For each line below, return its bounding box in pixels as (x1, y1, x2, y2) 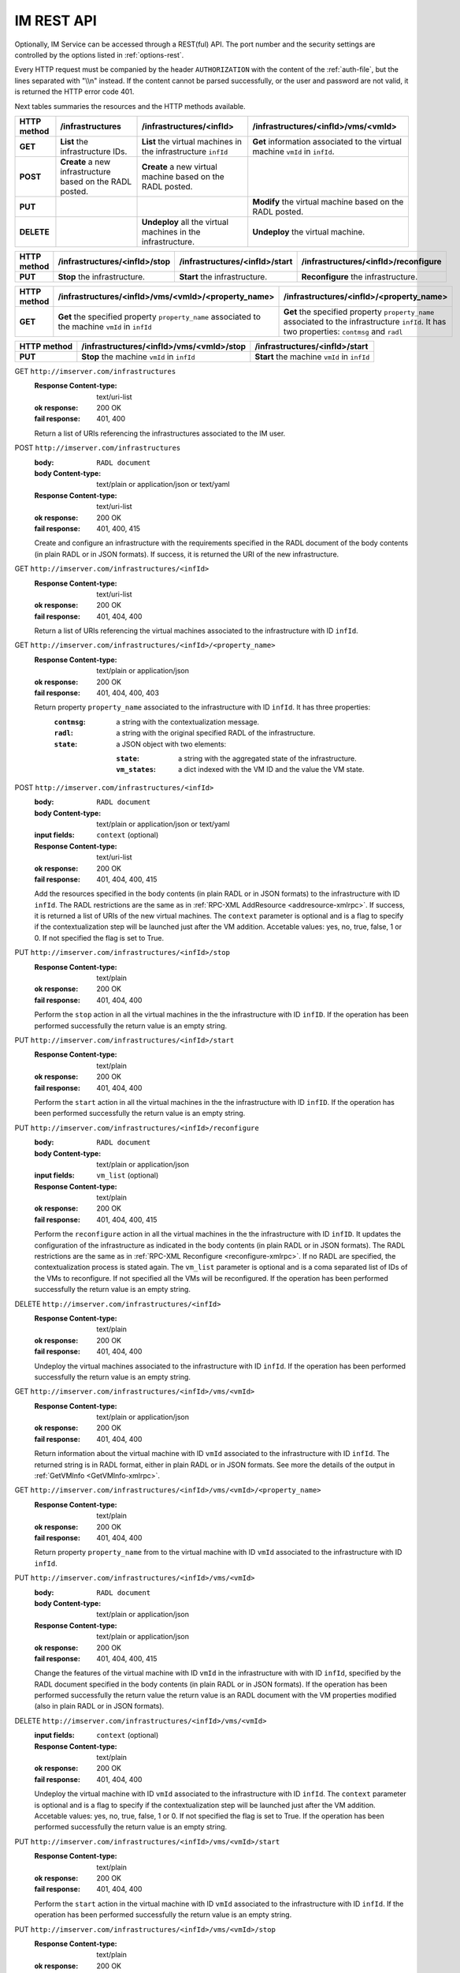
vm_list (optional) (96, 1170, 159, 1180)
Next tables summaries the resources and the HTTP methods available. (14, 101, 246, 110)
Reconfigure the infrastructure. (301, 271, 418, 282)
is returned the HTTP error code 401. (14, 87, 135, 96)
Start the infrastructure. (179, 271, 268, 282)
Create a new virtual (142, 161, 218, 172)
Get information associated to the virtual (252, 136, 402, 147)
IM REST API (14, 12, 98, 29)
